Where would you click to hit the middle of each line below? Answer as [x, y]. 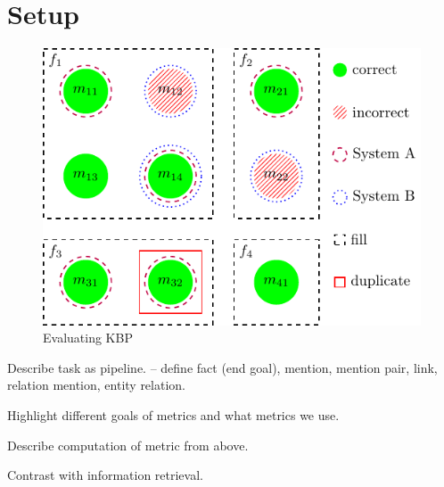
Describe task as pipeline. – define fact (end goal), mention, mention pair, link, [222, 367]
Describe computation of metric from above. [128, 445]
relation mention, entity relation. [96, 385]
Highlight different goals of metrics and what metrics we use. [173, 415]
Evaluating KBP [88, 338]
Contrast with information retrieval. [105, 475]
